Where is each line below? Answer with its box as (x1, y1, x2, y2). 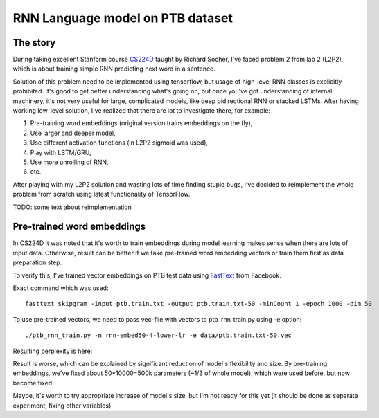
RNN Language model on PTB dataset (12, 10, 233, 26)
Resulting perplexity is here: (12, 347, 93, 355)
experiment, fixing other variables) (12, 401, 112, 410)
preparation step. (12, 258, 62, 266)
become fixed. (12, 379, 55, 387)
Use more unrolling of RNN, (30, 158, 109, 166)
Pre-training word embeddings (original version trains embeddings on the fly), (30, 119, 253, 127)
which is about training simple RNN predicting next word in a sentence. (12, 64, 215, 73)
